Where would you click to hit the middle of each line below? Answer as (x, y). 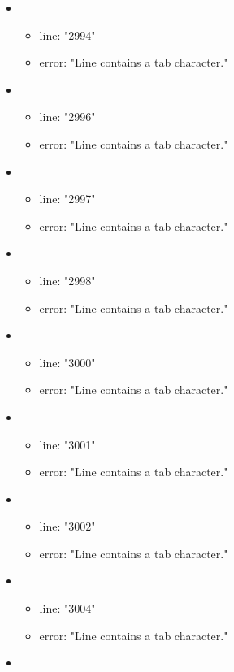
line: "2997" (67, 199)
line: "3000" (67, 362)
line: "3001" (67, 444)
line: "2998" (67, 280)
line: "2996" (67, 117)
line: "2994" (67, 35)
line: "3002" (67, 526)
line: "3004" (67, 608)
